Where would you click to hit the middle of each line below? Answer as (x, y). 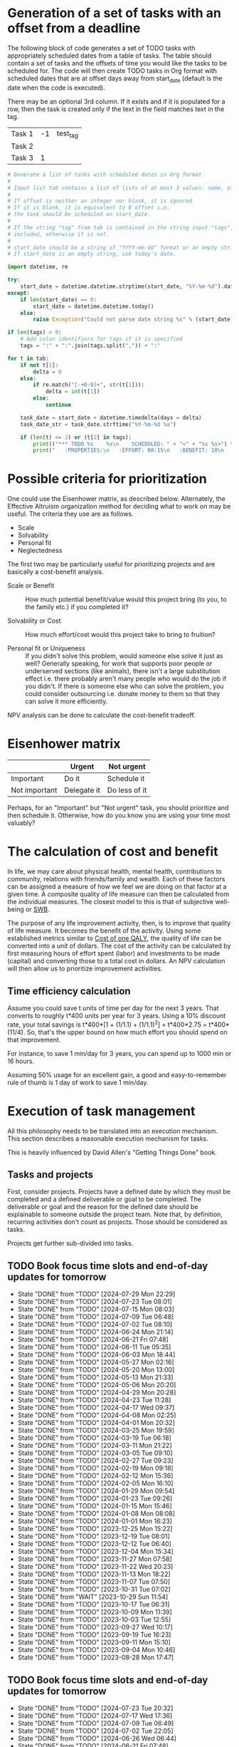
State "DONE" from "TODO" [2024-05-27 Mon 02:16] (96, 1362)
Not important (34, 790)
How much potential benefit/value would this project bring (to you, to (126, 599)
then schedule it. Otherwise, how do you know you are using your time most (119, 815)
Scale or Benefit (31, 586)
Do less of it (127, 790)
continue (58, 405)
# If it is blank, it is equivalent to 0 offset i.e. (89, 208)
